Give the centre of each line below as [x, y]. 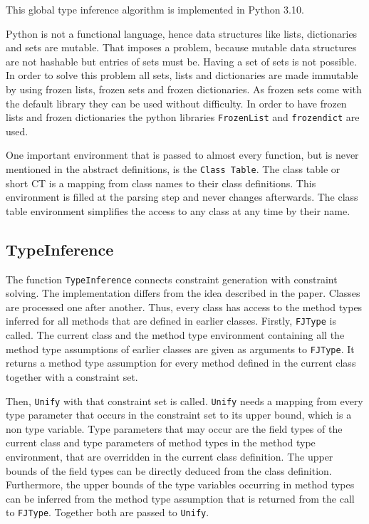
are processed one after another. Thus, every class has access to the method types [184, 306]
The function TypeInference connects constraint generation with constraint [172, 279]
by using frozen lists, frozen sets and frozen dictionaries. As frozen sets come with [184, 89]
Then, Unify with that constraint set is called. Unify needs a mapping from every [184, 400]
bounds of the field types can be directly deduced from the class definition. [169, 470]
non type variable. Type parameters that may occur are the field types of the [174, 428]
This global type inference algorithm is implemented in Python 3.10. [155, 9]
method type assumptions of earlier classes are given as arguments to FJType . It [180, 349]
